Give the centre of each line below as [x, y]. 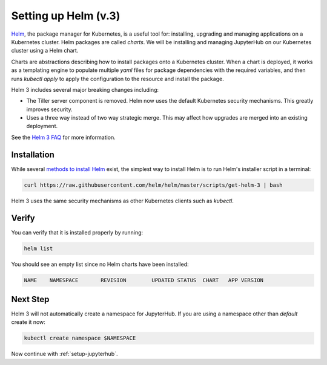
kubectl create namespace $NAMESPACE [80, 338]
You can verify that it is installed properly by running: [77, 232]
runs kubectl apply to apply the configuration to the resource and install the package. [117, 79]
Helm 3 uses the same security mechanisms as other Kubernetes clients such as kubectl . [123, 201]
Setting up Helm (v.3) [66, 16]
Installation [33, 154]
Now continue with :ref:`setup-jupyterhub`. [64, 354]
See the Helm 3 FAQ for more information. [64, 137]
